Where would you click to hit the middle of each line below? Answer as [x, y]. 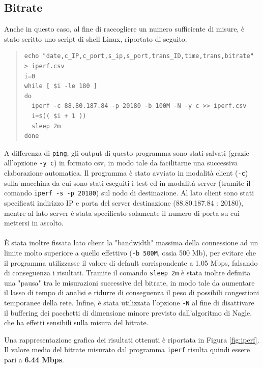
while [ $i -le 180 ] [61, 86]
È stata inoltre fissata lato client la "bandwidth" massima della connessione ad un [131, 243]
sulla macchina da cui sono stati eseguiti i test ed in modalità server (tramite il [127, 182]
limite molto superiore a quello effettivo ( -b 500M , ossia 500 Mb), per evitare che [130, 252]
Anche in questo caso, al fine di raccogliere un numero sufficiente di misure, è [124, 29]
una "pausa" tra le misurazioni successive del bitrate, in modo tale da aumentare [129, 282]
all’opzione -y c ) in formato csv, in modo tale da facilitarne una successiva [121, 163]
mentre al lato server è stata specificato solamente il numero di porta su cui [122, 213]
